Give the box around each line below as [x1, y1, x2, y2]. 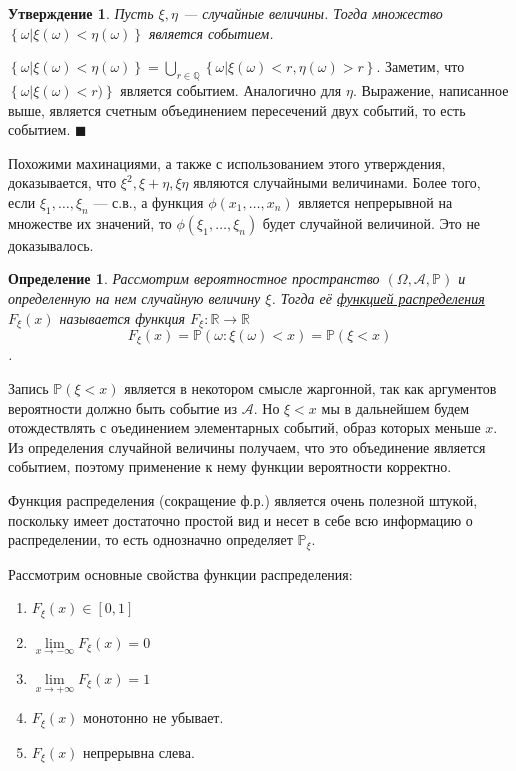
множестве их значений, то [8, 212, 172, 233]
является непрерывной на [298, 191, 453, 212]
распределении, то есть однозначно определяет [8, 529, 293, 550]
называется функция [59, 307, 186, 328]
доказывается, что [8, 172, 117, 193]
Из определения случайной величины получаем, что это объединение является [8, 436, 486, 457]
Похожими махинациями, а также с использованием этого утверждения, [8, 152, 446, 173]
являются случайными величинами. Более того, [193, 172, 481, 193]
